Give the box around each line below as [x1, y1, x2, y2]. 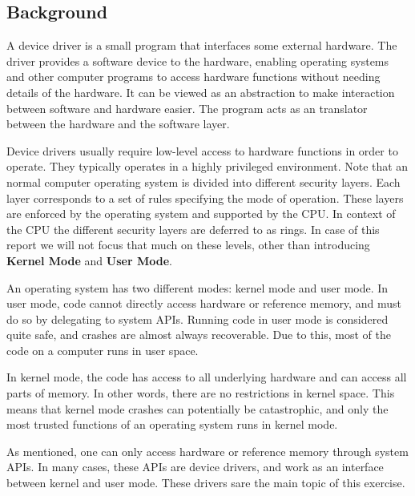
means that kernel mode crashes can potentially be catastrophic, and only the [6, 400, 389, 417]
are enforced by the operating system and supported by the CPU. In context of [6, 205, 396, 222]
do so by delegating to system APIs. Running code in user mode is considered [6, 310, 389, 327]
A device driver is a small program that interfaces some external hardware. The [6, 37, 397, 54]
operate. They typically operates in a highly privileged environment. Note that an [6, 158, 409, 175]
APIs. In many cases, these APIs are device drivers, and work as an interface [6, 458, 384, 475]
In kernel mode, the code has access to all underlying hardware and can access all [6, 369, 407, 385]
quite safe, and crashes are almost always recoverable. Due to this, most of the [6, 326, 391, 343]
